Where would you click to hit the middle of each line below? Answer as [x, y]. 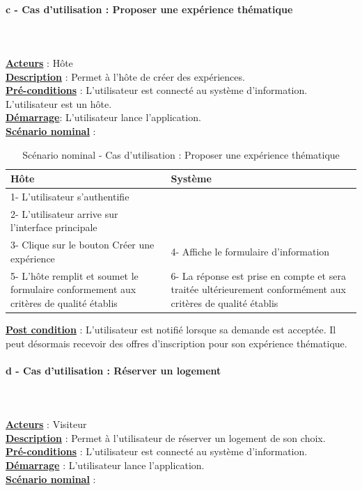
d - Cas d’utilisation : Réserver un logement [113, 370]
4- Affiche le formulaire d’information [250, 252]
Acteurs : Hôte [39, 62]
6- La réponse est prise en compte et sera [258, 275]
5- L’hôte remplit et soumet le [74, 275]
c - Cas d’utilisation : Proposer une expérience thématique [149, 9]
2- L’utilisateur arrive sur [64, 213]
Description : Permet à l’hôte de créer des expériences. [125, 76]
